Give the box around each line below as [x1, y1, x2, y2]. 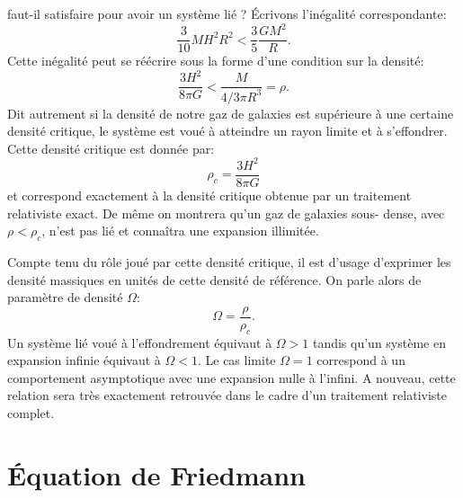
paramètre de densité [7, 288, 123, 307]
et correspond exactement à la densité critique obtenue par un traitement [7, 186, 412, 204]
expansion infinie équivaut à [7, 351, 161, 369]
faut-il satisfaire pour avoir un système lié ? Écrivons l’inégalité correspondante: [7, 4, 447, 22]
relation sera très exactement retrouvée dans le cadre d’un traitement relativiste [7, 386, 448, 405]
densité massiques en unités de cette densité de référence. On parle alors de [7, 270, 422, 289]
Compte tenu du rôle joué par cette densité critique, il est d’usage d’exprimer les [7, 252, 451, 271]
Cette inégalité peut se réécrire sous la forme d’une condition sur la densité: [7, 51, 424, 70]
